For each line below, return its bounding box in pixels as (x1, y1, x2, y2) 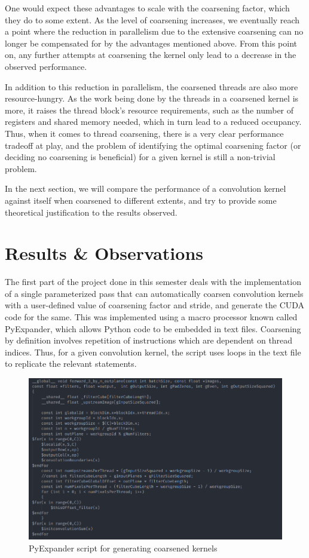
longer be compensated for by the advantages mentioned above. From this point (5, 36, 297, 49)
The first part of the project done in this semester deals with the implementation (5, 275, 301, 288)
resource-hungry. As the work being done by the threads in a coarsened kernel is (5, 92, 299, 105)
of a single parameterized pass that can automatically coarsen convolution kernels (5, 287, 304, 299)
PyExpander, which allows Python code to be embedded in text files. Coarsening (5, 322, 301, 335)
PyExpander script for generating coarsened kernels (29, 541, 218, 554)
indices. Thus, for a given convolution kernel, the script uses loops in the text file (5, 345, 301, 358)
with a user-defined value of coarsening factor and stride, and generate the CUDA (5, 299, 305, 311)
